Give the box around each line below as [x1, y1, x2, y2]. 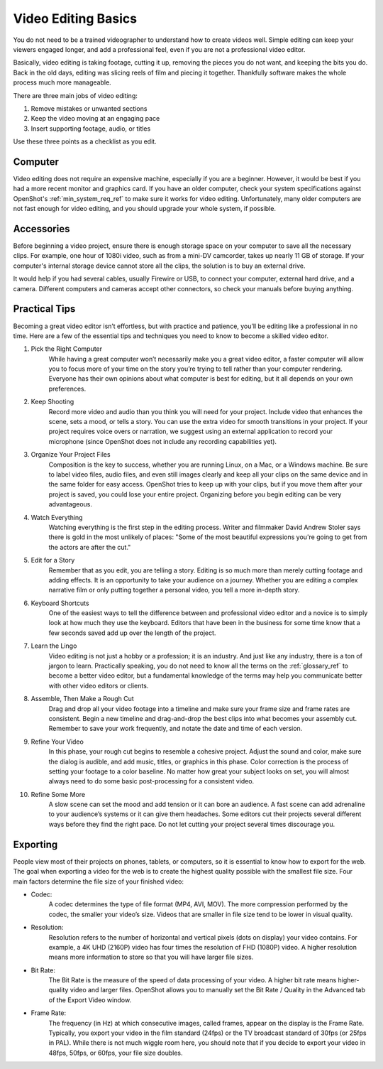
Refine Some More [30, 790, 85, 798]
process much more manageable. [13, 78, 111, 87]
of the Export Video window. [48, 995, 131, 1004]
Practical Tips [13, 303, 76, 315]
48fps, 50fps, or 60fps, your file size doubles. [48, 1048, 184, 1057]
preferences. [48, 384, 87, 393]
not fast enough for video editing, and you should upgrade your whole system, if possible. [13, 205, 277, 213]
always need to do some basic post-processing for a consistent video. [48, 777, 255, 786]
